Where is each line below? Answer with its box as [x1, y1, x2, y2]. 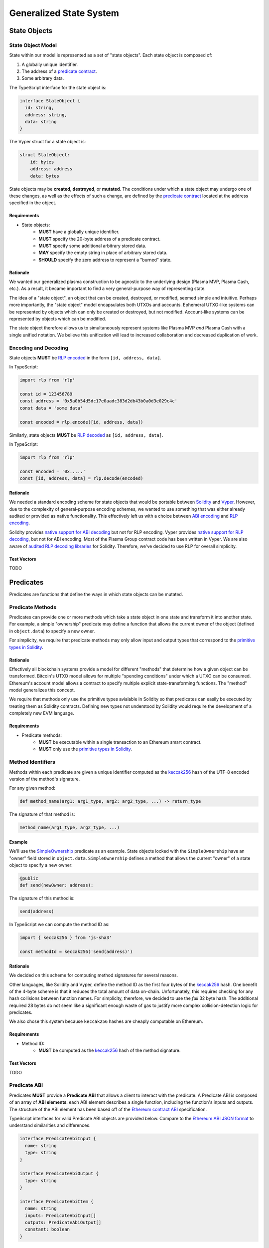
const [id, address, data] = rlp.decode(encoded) [19, 476, 143, 481]
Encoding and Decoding [9, 344, 69, 351]
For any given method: [9, 785, 56, 791]
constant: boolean [25, 1227, 70, 1233]
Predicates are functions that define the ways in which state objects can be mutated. [9, 591, 183, 597]
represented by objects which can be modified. [9, 316, 107, 322]
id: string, [25, 105, 54, 111]
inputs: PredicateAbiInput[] [25, 1213, 97, 1218]
